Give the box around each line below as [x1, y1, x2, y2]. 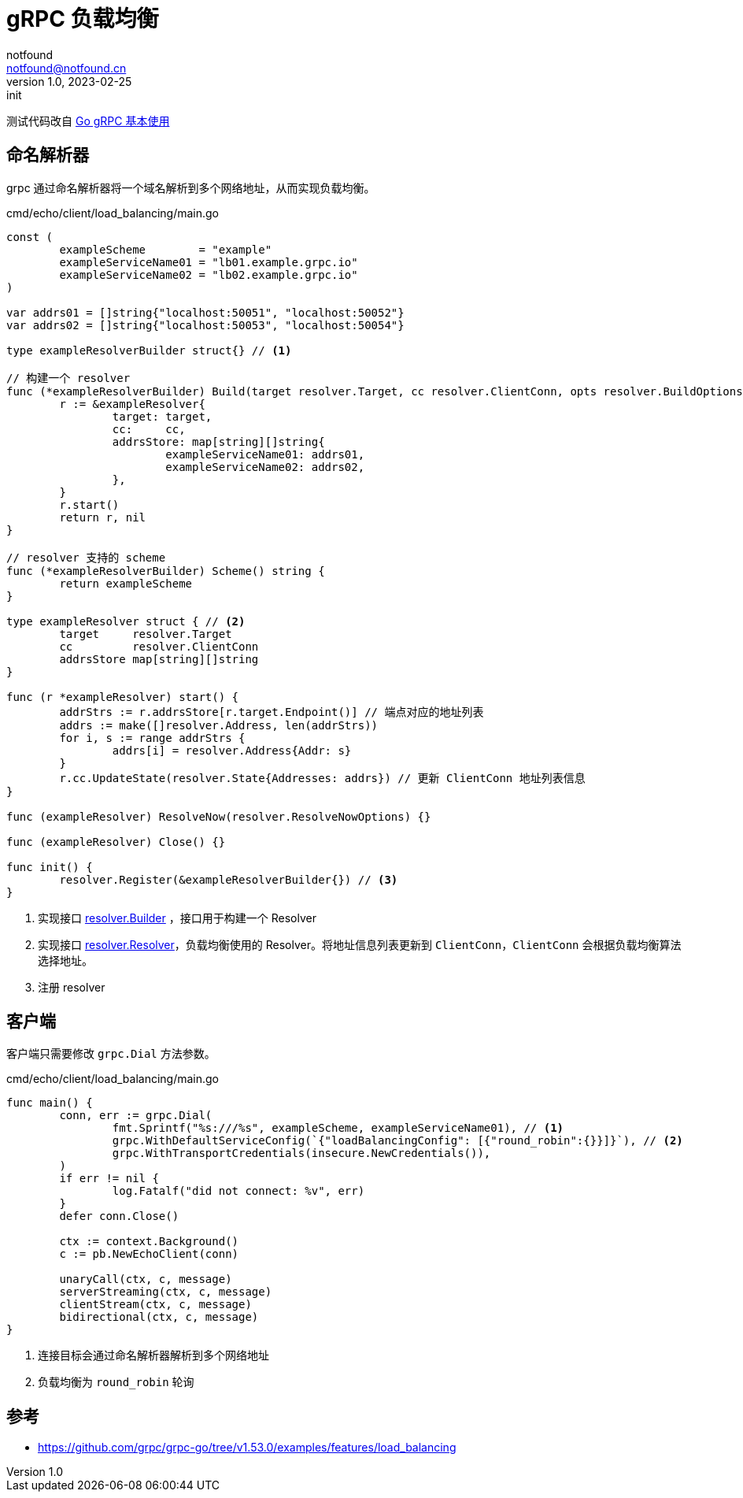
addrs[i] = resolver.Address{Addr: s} [112, 743, 352, 757]
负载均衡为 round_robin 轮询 [38, 1375, 194, 1389]
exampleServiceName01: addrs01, [165, 447, 365, 461]
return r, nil [59, 510, 146, 524]
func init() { [6, 860, 93, 873]
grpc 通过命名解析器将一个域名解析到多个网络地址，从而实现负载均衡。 [6, 180, 375, 195]
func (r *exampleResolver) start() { [6, 690, 239, 703]
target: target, [112, 410, 213, 423]
